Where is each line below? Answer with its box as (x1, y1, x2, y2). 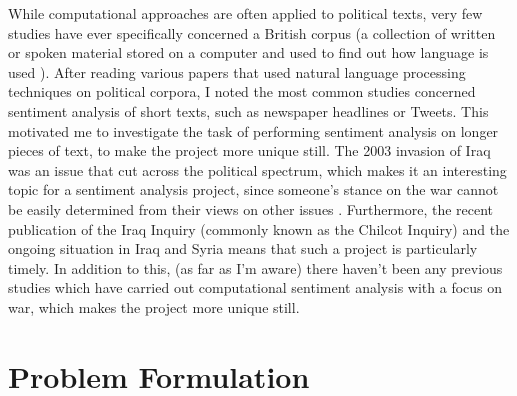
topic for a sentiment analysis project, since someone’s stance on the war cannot (8, 179, 499, 200)
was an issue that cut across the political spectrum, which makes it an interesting (8, 159, 507, 180)
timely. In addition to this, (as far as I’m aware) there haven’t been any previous (8, 257, 503, 278)
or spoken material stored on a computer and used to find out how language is (8, 42, 489, 63)
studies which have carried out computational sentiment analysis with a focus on (8, 277, 503, 298)
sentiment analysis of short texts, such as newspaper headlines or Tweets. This (8, 100, 489, 121)
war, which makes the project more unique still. (8, 296, 300, 317)
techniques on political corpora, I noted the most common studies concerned (8, 81, 476, 102)
